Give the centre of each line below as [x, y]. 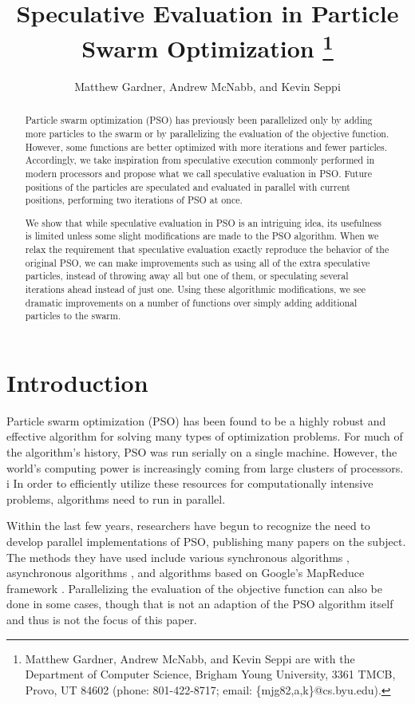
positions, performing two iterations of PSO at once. [134, 200]
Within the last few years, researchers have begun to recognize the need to [188, 526]
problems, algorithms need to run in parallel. [116, 498]
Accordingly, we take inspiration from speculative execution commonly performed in [200, 160]
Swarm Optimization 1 [207, 46]
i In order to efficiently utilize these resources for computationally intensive [190, 483]
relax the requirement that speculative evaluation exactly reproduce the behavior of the [207, 249]
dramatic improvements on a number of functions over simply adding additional [191, 302]
